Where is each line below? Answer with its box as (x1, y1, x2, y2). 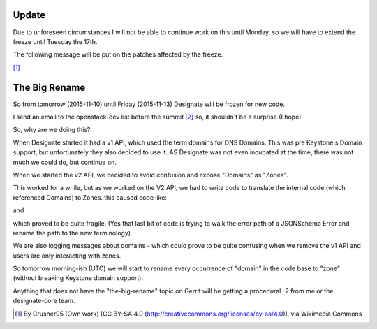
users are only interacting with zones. (13, 251, 121, 260)
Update (13, 9, 46, 21)
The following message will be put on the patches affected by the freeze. (13, 50, 223, 59)
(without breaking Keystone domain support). (13, 274, 143, 282)
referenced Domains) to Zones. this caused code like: (13, 193, 168, 202)
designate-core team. (13, 297, 75, 305)
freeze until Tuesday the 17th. (13, 37, 98, 45)
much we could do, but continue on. (13, 158, 117, 166)
